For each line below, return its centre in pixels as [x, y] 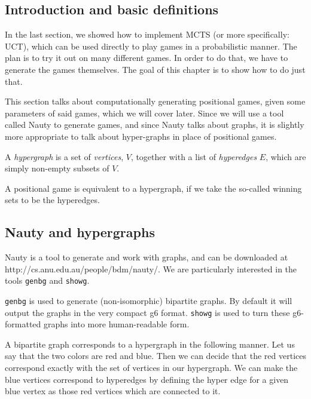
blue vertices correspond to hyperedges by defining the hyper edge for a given [147, 379]
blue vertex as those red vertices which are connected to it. [113, 391]
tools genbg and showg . [47, 280]
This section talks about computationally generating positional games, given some [155, 101]
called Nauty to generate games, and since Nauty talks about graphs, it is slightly [155, 125]
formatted [23, 324]
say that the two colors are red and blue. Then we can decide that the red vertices [155, 356]
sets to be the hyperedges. [52, 200]
